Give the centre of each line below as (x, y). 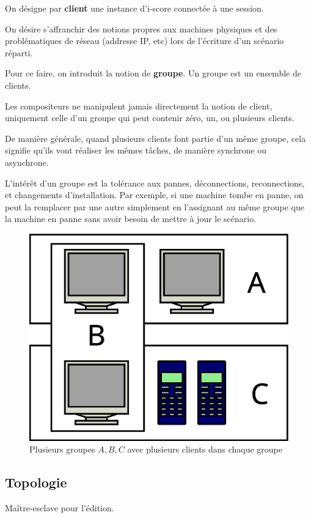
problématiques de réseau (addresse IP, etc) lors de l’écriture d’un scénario (145, 41)
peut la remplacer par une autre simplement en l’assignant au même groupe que (155, 206)
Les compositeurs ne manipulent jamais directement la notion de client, (139, 105)
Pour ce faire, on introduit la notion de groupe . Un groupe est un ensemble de (153, 73)
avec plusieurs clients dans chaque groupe (205, 449)
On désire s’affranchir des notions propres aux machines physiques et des (141, 28)
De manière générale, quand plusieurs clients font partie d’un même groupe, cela (155, 138)
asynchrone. (27, 162)
